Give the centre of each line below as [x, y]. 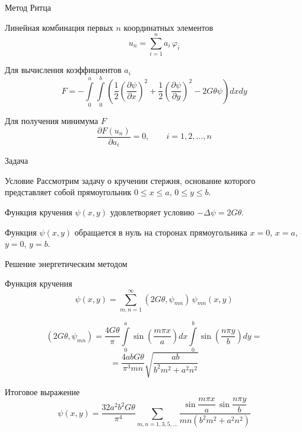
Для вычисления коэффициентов [63, 70]
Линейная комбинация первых [59, 27]
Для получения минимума [52, 121]
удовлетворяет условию [152, 212]
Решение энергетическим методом [66, 263]
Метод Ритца [28, 7]
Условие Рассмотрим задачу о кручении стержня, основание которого [130, 180]
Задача [17, 161]
